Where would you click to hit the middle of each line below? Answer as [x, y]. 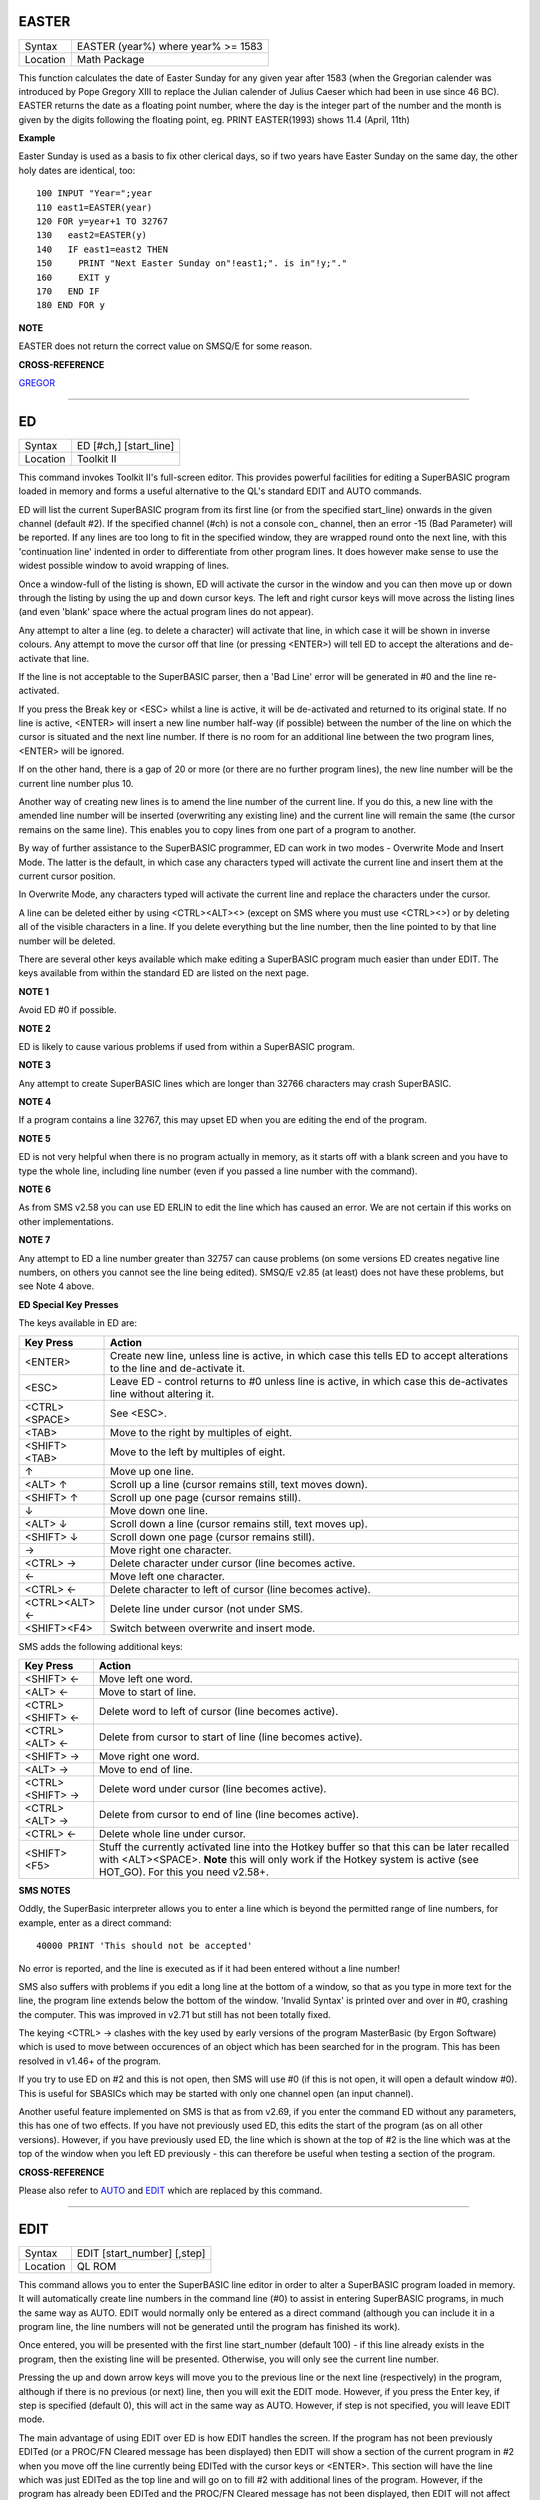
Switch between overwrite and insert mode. [213, 1628]
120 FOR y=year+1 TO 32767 [102, 221]
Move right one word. [149, 1756]
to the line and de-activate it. [177, 1368]
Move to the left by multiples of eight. [198, 1452]
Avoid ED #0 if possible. [67, 1010]
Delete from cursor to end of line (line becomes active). [229, 1814]
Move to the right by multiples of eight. [201, 1432]
